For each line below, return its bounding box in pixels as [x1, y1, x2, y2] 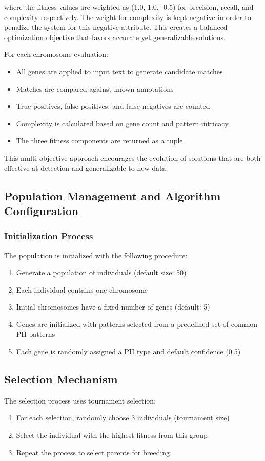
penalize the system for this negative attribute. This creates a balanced [4, 22, 228, 32]
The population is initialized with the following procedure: [4, 249, 188, 260]
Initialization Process [4, 229, 93, 242]
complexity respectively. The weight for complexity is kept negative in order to [4, 11, 251, 22]
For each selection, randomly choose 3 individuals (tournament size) [16, 412, 230, 423]
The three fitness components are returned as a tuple [16, 135, 183, 146]
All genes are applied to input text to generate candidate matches [16, 66, 223, 76]
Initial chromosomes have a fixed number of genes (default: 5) [16, 301, 210, 312]
